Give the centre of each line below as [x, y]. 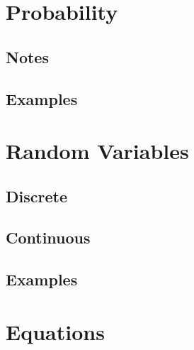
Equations [55, 331]
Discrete [36, 196]
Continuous [48, 237]
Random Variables [97, 151]
